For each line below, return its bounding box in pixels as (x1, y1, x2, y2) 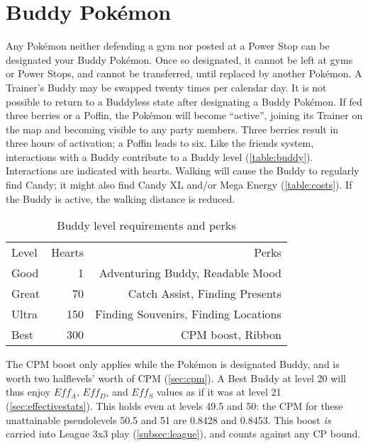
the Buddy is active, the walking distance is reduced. (6, 191, 235, 206)
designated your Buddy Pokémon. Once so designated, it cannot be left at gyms (6, 52, 353, 67)
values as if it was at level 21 (156, 384, 281, 399)
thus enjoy (6, 384, 51, 399)
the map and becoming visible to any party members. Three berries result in (6, 121, 339, 136)
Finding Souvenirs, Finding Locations (95, 306, 281, 323)
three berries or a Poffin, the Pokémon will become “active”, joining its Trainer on (6, 108, 363, 123)
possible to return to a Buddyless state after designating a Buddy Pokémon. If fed (6, 94, 362, 108)
